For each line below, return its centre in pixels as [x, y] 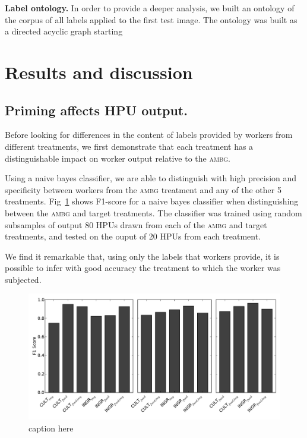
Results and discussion [99, 72]
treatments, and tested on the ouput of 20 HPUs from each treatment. [133, 236]
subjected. [23, 279]
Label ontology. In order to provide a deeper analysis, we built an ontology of [150, 8]
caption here [51, 428]
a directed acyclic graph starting [64, 31]
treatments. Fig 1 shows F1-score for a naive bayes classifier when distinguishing [152, 201]
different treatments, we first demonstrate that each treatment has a [129, 146]
